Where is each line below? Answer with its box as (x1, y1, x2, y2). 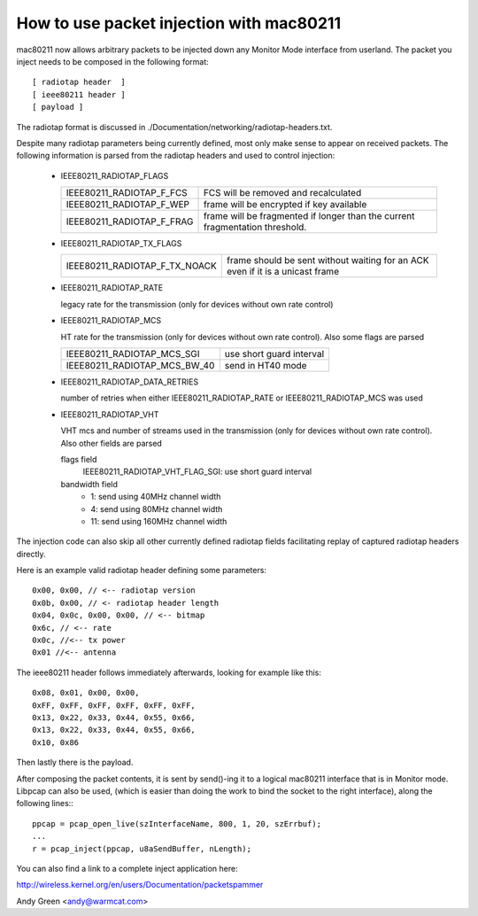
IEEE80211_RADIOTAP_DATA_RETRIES (60, 376, 199, 387)
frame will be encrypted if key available (203, 198, 367, 211)
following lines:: (16, 798, 74, 809)
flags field (60, 454, 97, 464)
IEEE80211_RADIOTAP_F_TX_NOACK (66, 260, 217, 272)
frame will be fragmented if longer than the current (203, 210, 415, 222)
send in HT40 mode (224, 360, 307, 372)
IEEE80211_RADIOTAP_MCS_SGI (66, 348, 200, 361)
